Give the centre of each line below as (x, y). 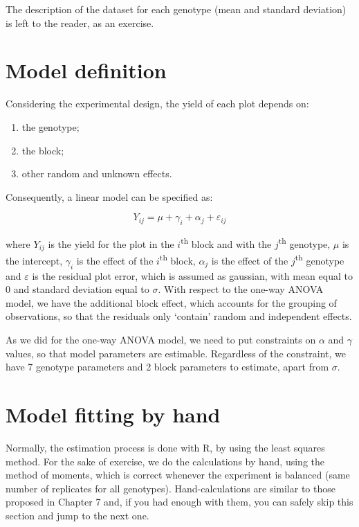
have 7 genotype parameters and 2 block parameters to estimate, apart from (167, 367)
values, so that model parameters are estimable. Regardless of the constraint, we (176, 353)
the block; (43, 150)
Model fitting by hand (113, 414)
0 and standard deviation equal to (77, 289)
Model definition (86, 70)
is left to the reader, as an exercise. (80, 23)
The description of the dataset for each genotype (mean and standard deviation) (176, 9)
